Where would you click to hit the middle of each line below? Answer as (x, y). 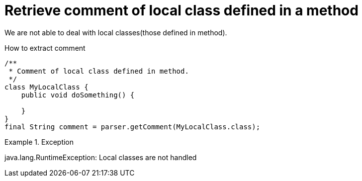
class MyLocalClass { (46, 87)
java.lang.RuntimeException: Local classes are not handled (101, 157)
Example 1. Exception (39, 142)
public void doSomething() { (78, 95)
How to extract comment (45, 48)
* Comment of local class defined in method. (99, 71)
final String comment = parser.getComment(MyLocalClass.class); (133, 127)
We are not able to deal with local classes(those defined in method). (116, 32)
